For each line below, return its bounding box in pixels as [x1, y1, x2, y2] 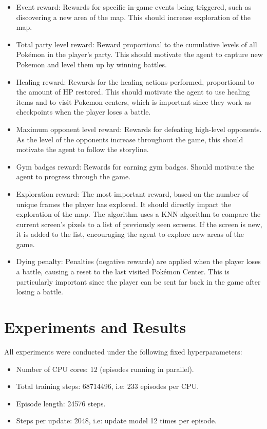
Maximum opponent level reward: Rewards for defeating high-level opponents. [16, 123, 262, 134]
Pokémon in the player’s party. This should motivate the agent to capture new [16, 49, 263, 60]
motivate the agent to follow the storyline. [16, 144, 149, 155]
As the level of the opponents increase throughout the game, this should [16, 134, 243, 144]
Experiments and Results [4, 316, 186, 338]
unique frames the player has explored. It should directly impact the [16, 198, 231, 209]
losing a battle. [16, 286, 63, 297]
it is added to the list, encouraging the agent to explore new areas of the [16, 229, 244, 239]
